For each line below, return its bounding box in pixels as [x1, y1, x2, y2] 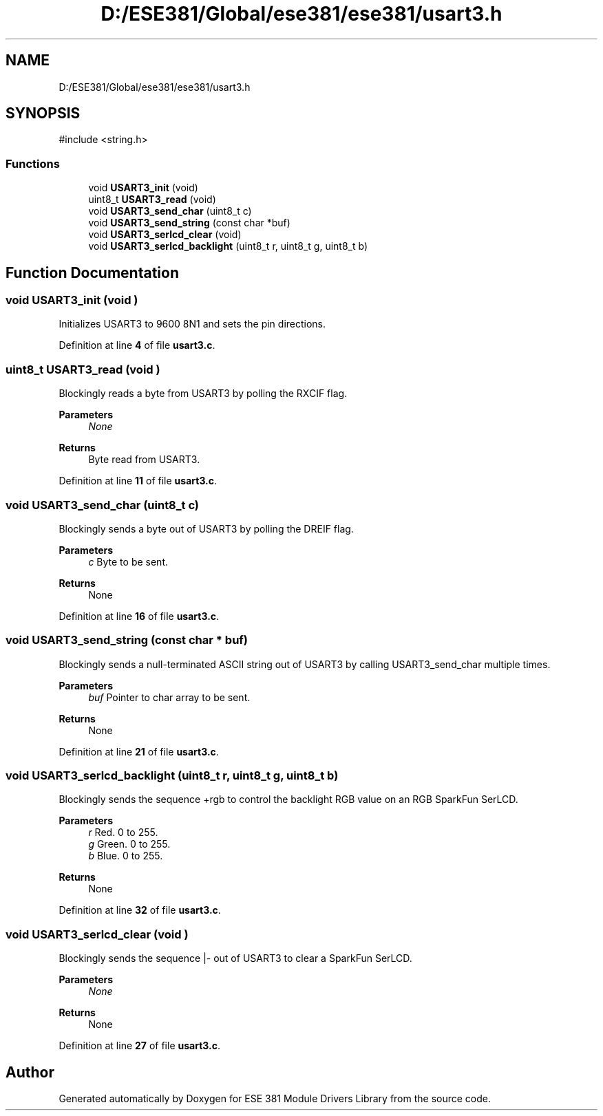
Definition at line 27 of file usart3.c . [59, 1040, 220, 1052]
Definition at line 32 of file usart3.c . [59, 904, 221, 916]
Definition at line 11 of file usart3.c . [59, 475, 218, 487]
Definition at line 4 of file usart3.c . [59, 339, 215, 352]
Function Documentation [6, 264, 179, 281]
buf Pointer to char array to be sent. [88, 691, 251, 703]
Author [6, 1063, 54, 1081]
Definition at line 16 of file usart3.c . [59, 610, 220, 622]
